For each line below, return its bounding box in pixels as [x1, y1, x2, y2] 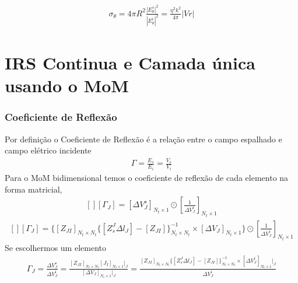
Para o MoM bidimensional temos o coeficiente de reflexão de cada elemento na [5, 171, 289, 183]
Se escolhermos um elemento [5, 242, 106, 254]
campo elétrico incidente [5, 144, 92, 156]
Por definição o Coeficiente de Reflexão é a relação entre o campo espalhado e [5, 132, 282, 145]
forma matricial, [5, 183, 62, 195]
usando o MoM [5, 74, 129, 97]
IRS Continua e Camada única [5, 50, 255, 74]
